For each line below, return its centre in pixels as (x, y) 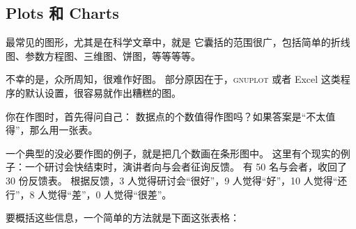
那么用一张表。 (64, 130)
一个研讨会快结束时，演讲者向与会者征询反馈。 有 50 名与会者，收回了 (186, 167)
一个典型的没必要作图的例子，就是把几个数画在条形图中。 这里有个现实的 (173, 153)
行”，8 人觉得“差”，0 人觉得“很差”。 (89, 194)
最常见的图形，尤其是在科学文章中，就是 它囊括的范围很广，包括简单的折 (173, 42)
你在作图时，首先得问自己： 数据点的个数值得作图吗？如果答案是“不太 (166, 116)
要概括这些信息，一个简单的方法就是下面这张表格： (123, 218)
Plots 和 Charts (62, 13)
